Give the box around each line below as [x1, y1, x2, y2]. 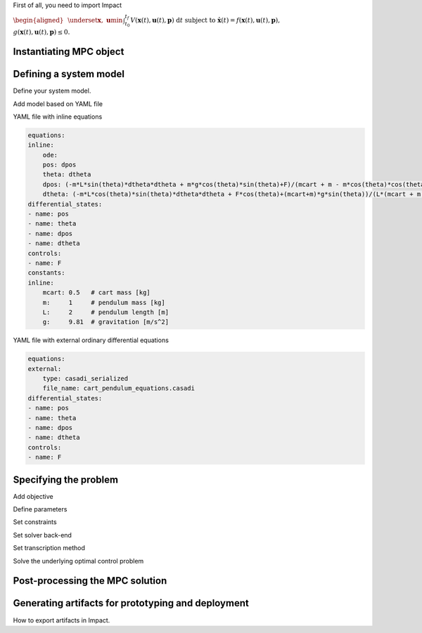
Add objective [13, 492, 53, 500]
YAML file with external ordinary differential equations [13, 336, 169, 344]
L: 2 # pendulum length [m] [42, 308, 169, 316]
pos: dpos [42, 161, 77, 169]
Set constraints [13, 518, 57, 526]
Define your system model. [13, 86, 91, 95]
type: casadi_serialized [42, 374, 129, 383]
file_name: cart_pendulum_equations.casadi [42, 384, 195, 393]
